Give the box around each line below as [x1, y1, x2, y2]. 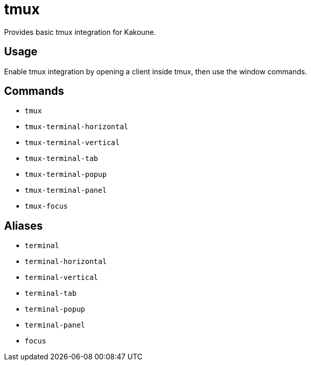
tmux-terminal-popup [25, 170, 107, 179]
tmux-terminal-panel [25, 186, 107, 195]
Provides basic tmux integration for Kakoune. [4, 27, 156, 36]
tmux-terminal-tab [25, 154, 98, 163]
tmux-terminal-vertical [25, 138, 120, 147]
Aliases [4, 219, 43, 232]
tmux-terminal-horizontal [25, 123, 129, 131]
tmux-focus [25, 202, 68, 211]
